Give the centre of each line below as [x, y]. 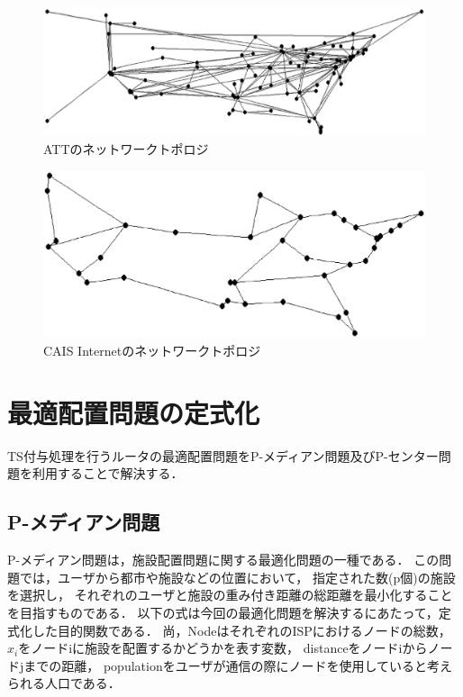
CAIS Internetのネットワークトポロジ [152, 351]
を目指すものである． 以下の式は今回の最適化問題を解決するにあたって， [223, 612]
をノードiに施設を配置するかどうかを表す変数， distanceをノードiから [223, 648]
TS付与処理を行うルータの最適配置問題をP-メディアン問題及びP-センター [223, 455]
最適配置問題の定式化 [134, 412]
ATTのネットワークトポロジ [126, 148]
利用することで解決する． [108, 473]
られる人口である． [64, 683]
